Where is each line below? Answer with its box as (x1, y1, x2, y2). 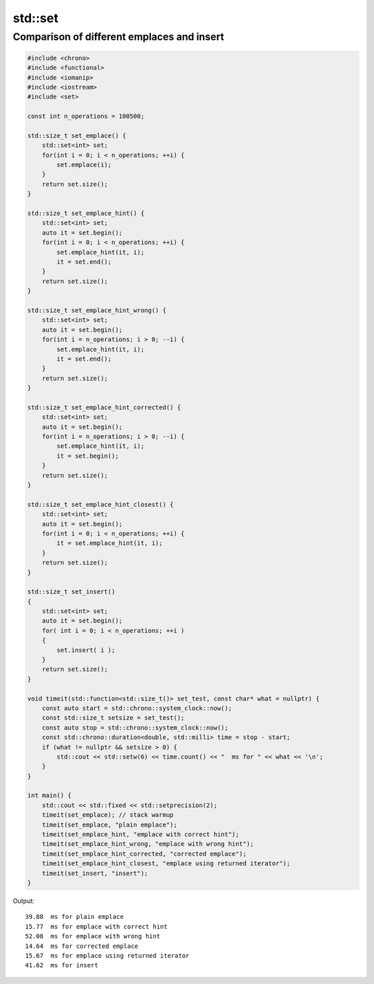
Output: (12, 897, 35, 905)
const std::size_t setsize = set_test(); (42, 714, 185, 722)
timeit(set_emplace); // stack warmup (42, 811, 174, 819)
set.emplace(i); (56, 161, 112, 169)
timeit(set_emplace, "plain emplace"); (42, 820, 178, 829)
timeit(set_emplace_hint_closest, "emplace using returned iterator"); (42, 860, 291, 868)
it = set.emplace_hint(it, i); (56, 540, 163, 547)
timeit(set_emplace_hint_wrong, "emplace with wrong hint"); (42, 840, 254, 848)
